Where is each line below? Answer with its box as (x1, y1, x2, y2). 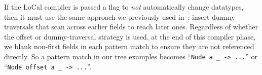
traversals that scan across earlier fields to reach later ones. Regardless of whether (4, 21, 258, 32)
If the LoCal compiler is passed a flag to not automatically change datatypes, (4, 2, 244, 12)
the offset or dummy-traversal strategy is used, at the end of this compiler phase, (4, 31, 256, 42)
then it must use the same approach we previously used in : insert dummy (4, 11, 235, 22)
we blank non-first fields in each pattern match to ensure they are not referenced (4, 41, 254, 52)
